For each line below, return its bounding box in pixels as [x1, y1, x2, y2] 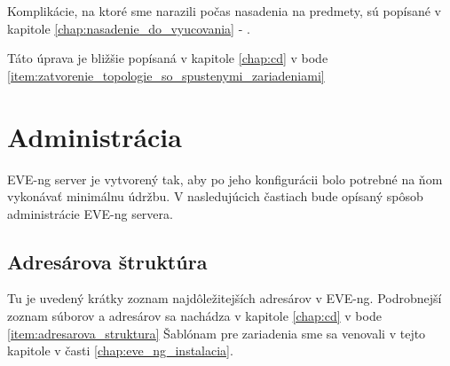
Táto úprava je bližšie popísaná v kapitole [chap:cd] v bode [7, 49, 328, 67]
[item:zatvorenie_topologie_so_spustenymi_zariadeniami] [7, 66, 325, 84]
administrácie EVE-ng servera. [7, 204, 173, 222]
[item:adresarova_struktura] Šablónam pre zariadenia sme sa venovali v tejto [7, 323, 426, 342]
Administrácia [7, 118, 182, 154]
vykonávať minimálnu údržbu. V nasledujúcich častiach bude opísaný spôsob [7, 187, 423, 206]
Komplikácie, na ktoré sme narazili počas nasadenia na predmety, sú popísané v [7, 2, 441, 19]
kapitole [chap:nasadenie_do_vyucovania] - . [7, 19, 250, 37]
